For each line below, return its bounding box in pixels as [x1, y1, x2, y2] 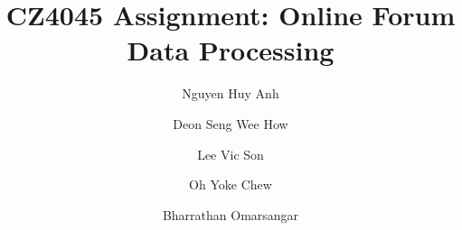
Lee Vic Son [197, 144, 264, 163]
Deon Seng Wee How [173, 114, 288, 133]
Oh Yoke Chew [189, 175, 272, 194]
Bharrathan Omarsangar [162, 205, 299, 224]
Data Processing [127, 32, 335, 69]
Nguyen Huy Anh [182, 84, 279, 103]
